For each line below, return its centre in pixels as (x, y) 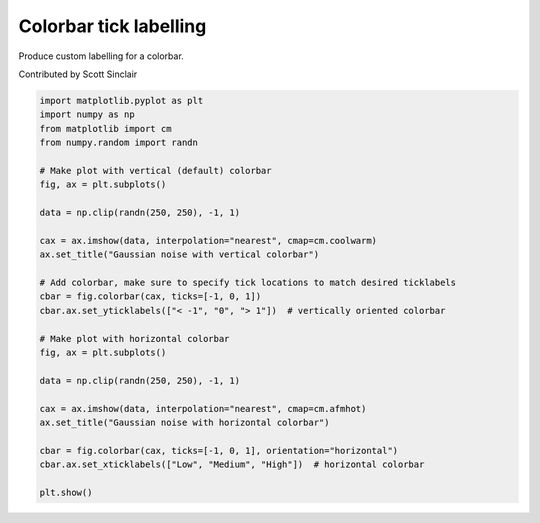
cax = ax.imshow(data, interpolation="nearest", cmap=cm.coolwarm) (208, 240)
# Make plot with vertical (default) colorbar (155, 170)
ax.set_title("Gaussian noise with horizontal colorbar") (184, 422)
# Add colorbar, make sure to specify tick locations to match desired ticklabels (248, 282)
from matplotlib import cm (105, 128)
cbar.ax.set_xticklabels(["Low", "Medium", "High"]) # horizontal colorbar (232, 464)
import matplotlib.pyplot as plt (121, 100)
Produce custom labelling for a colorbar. (101, 56)
